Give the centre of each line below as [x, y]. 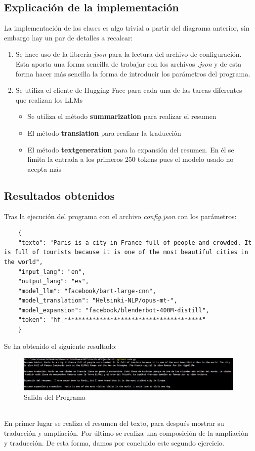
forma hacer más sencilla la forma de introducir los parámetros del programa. [133, 73]
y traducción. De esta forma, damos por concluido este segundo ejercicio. [114, 442]
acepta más [44, 169]
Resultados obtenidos [60, 195]
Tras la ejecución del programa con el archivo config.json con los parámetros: [120, 216]
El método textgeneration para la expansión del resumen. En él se [131, 149]
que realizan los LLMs [49, 99]
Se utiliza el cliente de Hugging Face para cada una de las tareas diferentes [129, 90]
